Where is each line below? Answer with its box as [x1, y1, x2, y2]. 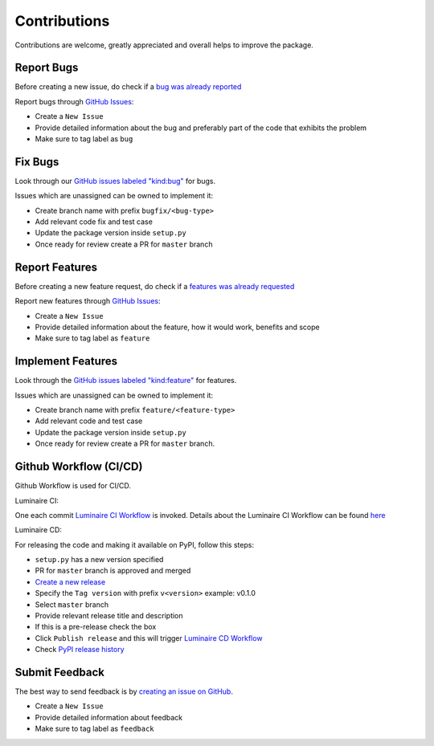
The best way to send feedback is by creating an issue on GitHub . [14, 687, 233, 696]
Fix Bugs [14, 155, 59, 169]
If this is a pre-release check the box [35, 622, 157, 632]
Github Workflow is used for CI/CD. [14, 481, 132, 491]
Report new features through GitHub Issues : [14, 296, 161, 306]
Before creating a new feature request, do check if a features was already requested [14, 281, 295, 291]
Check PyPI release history [35, 645, 125, 654]
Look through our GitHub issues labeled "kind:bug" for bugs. [14, 176, 216, 185]
